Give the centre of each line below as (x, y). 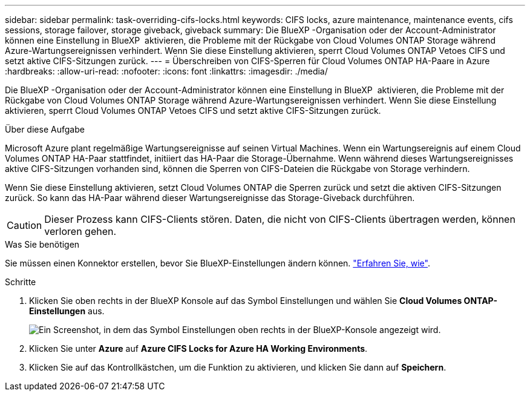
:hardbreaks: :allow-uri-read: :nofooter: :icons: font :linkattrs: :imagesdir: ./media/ (166, 71)
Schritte (21, 282)
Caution (25, 225)
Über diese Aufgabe (45, 129)
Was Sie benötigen (42, 244)
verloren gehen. (80, 231)
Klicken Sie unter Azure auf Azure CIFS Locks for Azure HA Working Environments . (198, 348)
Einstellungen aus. (67, 311)
